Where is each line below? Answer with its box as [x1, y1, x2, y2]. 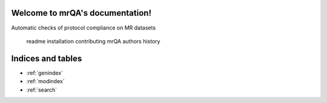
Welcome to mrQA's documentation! [11, 8, 151, 18]
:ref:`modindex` [26, 78, 65, 85]
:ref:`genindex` [26, 69, 64, 76]
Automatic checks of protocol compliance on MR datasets [11, 24, 156, 31]
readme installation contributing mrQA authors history [26, 37, 160, 45]
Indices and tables [11, 53, 82, 63]
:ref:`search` [26, 86, 58, 93]
